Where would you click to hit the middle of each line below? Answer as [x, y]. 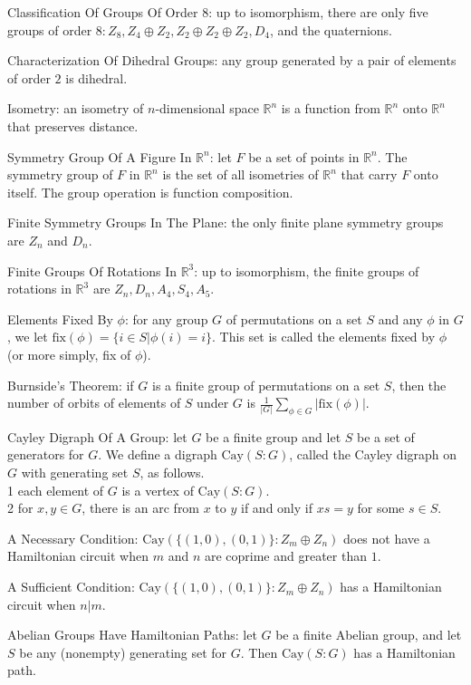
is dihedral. [96, 77]
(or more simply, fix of [69, 354]
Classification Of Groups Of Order [103, 12]
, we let [28, 337]
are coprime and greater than [285, 556]
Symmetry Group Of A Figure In [100, 156]
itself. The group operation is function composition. [150, 192]
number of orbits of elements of [94, 403]
